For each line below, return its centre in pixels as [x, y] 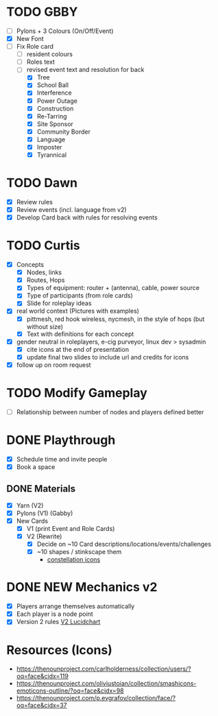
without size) [45, 326]
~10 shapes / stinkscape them [79, 552]
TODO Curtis [43, 246]
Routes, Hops [46, 280]
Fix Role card [35, 47]
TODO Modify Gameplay [77, 393]
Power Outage [57, 101]
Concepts [30, 265]
